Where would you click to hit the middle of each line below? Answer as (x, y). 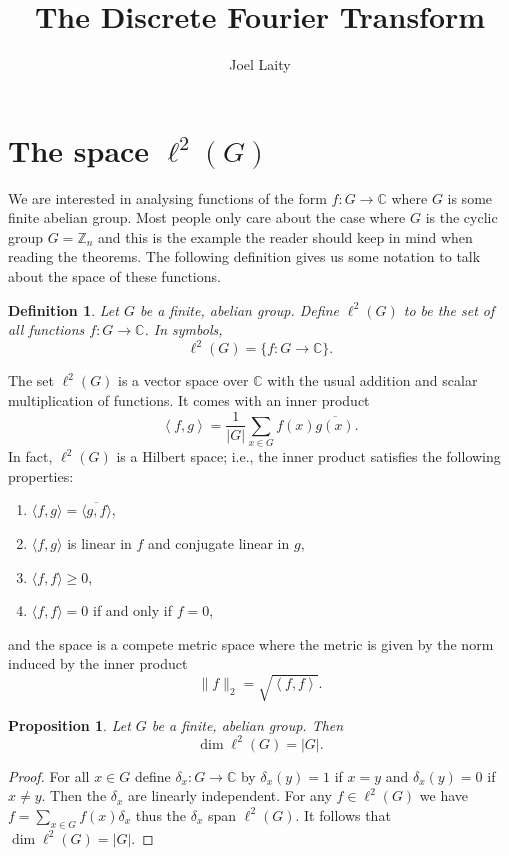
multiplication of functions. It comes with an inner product (189, 399)
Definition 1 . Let (63, 309)
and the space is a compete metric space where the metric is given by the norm (251, 643)
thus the (161, 814)
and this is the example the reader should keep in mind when (285, 236)
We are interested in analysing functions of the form (167, 197)
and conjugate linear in (219, 543)
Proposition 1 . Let (69, 724)
